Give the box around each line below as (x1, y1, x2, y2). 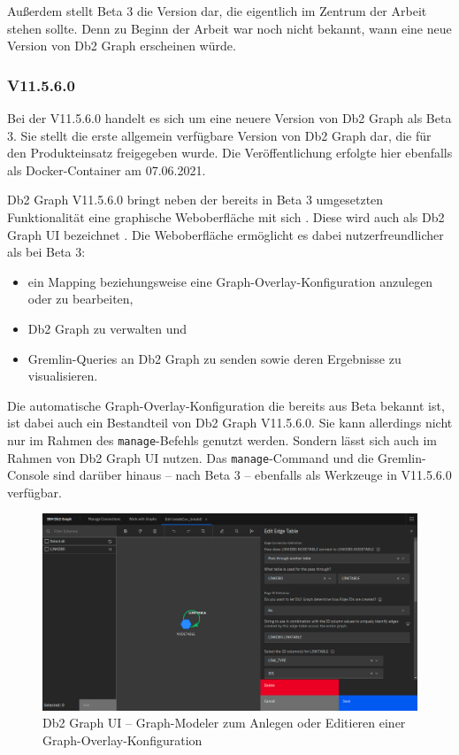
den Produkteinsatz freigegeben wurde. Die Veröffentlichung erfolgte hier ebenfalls (7, 143, 453, 162)
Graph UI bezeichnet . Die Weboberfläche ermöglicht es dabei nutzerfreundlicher (7, 225, 444, 243)
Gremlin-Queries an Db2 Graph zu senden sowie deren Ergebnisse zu (27, 349, 402, 367)
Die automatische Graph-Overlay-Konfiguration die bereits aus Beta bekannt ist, (7, 396, 445, 414)
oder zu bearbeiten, (27, 289, 134, 308)
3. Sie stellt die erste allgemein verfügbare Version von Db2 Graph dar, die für (7, 126, 432, 144)
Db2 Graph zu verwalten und (27, 319, 187, 337)
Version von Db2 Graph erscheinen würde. (7, 36, 236, 55)
